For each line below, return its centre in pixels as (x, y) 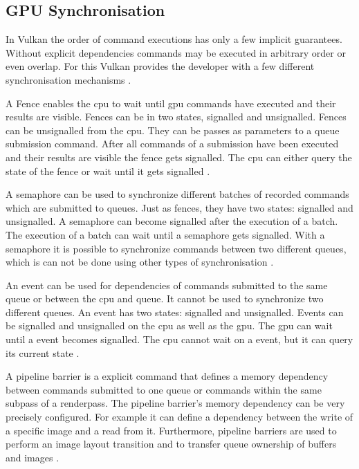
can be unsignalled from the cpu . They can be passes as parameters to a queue (173, 130)
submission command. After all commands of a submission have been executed (172, 144)
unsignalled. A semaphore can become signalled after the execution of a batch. (172, 221)
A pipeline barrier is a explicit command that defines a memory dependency (167, 376)
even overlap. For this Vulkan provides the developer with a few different (160, 66)
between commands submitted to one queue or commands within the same (164, 389)
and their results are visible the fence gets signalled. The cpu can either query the (179, 157)
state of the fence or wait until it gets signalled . (108, 171)
